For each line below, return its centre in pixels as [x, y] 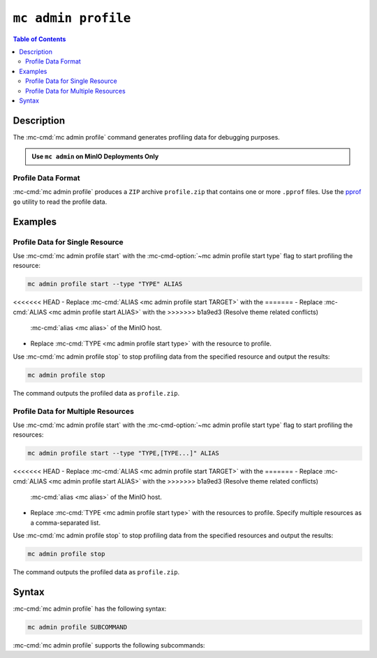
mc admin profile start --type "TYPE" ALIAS [105, 284]
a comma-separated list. [66, 523]
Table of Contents [39, 39]
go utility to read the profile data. [60, 202]
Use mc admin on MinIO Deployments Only [95, 156]
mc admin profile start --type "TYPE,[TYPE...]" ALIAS [123, 453]
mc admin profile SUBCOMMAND [77, 627]
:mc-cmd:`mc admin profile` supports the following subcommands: [109, 645]
